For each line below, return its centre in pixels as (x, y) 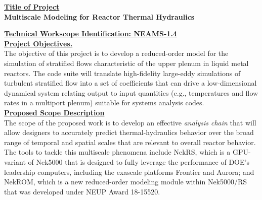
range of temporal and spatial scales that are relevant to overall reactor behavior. (130, 142)
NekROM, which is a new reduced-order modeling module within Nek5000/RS (126, 182)
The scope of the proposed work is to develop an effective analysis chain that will (130, 122)
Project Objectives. (38, 43)
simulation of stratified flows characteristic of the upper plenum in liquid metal (126, 63)
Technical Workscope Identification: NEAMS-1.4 (91, 34)
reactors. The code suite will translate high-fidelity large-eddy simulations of (122, 73)
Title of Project (32, 7)
